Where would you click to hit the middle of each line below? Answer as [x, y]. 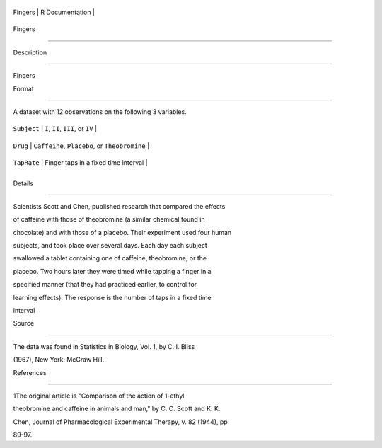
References [30, 372]
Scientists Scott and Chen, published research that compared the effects [119, 206]
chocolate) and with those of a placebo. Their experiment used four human [122, 232]
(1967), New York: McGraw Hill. [59, 360]
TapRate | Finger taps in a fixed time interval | [80, 163]
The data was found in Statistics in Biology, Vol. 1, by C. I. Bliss [104, 346]
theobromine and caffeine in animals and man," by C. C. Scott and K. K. [117, 409]
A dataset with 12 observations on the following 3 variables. [100, 111]
